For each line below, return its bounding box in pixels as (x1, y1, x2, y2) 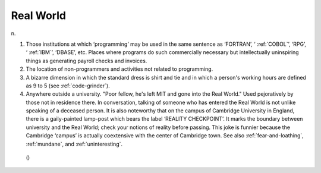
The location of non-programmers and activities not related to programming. (26, 65, 213, 73)
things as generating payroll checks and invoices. (26, 57, 147, 64)
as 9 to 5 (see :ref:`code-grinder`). (26, 82, 110, 89)
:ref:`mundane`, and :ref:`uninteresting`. (26, 140, 123, 147)
